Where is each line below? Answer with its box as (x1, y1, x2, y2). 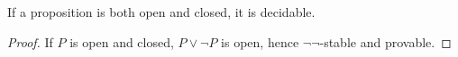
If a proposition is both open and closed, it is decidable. (7, 3, 316, 20)
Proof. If (7, 32, 53, 51)
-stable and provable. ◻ (319, 32, 452, 51)
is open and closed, (69, 32, 174, 51)
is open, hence (221, 32, 299, 51)
